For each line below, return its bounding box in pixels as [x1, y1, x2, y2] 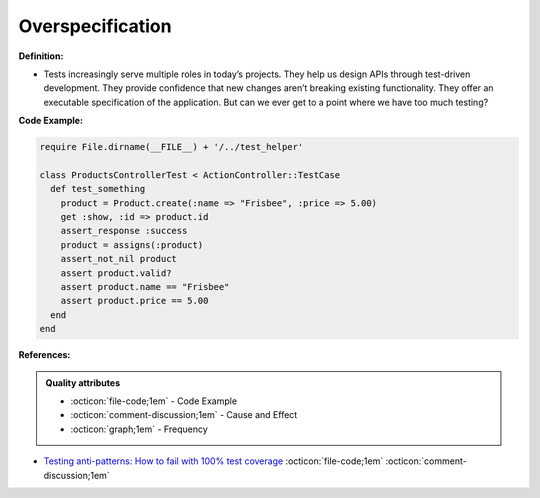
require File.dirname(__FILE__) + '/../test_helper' [39, 141, 304, 153]
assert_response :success [60, 225, 188, 237]
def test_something [50, 183, 146, 195]
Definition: [18, 50, 64, 62]
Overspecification [18, 15, 172, 37]
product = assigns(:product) [60, 239, 204, 250]
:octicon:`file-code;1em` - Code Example [70, 395, 238, 407]
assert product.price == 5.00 [60, 295, 209, 307]
